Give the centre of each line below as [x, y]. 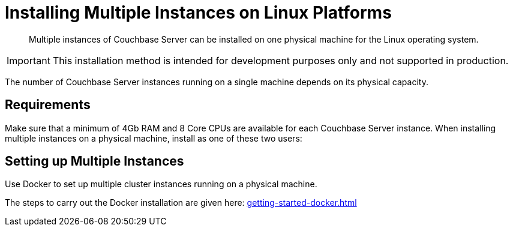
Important [28, 60]
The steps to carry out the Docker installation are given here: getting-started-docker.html [181, 203]
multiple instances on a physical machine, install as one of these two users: [154, 138]
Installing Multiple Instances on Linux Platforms [198, 13]
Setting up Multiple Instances [94, 161]
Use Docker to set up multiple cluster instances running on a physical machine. [161, 184]
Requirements [48, 105]
